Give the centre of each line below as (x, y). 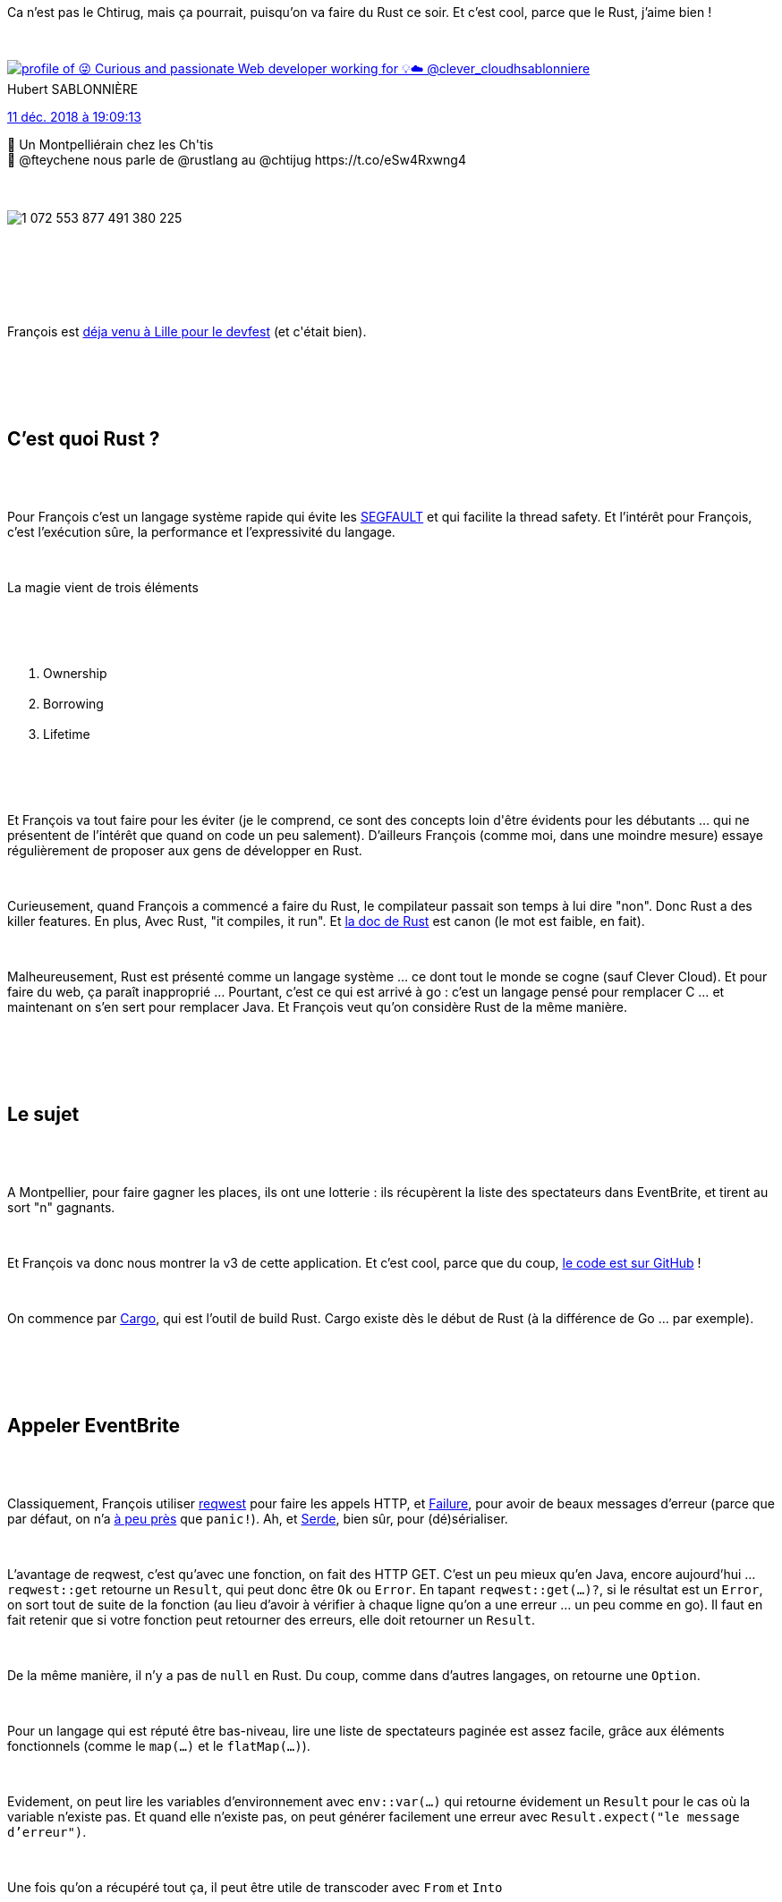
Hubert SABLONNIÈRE (73, 89)
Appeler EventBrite (93, 1426)
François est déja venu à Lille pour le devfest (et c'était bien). (187, 331)
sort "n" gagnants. (61, 1207)
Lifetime (67, 734)
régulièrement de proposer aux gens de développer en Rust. (185, 850)
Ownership (75, 673)
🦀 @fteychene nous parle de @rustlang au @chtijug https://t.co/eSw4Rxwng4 (237, 160)
